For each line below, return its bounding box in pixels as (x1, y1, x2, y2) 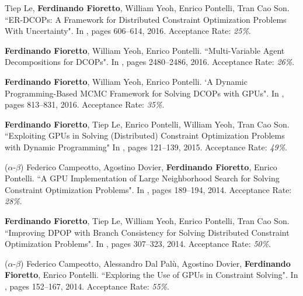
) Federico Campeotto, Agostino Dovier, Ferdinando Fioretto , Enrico (20, 160, 277, 173)
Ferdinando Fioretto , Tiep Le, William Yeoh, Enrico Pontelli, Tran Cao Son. (5, 214, 290, 226)
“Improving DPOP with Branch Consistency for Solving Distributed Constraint (5, 226, 290, 238)
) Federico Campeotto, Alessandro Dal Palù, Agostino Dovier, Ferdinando (20, 257, 291, 269)
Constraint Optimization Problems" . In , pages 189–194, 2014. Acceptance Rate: (5, 183, 292, 195)
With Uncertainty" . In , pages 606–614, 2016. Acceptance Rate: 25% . (5, 25, 251, 37)
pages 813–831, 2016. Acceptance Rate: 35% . (5, 98, 165, 111)
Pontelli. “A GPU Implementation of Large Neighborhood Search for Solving (5, 172, 280, 184)
